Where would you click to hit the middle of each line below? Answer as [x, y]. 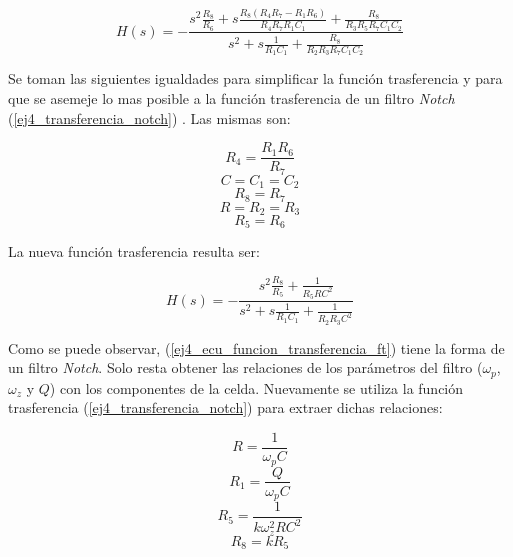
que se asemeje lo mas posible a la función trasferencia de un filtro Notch [231, 97]
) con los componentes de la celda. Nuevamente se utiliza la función [256, 387]
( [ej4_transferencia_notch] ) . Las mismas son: [149, 117]
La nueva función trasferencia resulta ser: [134, 251]
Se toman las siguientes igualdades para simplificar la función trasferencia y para [255, 78]
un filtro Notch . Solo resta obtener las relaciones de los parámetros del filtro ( [245, 367]
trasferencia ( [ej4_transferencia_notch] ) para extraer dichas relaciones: [225, 407]
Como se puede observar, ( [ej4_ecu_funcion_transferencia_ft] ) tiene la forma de [256, 347]
